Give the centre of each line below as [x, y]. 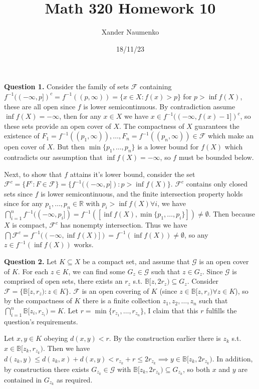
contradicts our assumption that [53, 157]
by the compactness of [38, 301]
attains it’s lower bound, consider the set [133, 174]
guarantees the [217, 126]
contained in [23, 379]
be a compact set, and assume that [136, 261]
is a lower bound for [168, 147]
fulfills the [221, 310]
